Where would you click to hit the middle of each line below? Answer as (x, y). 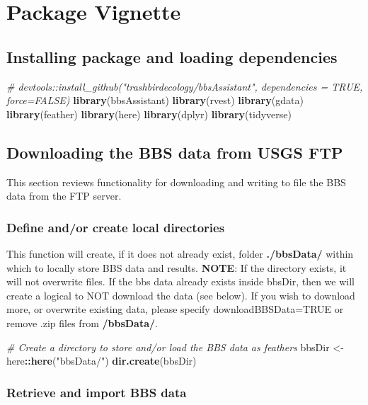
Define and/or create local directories (116, 227)
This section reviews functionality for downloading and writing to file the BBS (176, 182)
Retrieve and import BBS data (97, 392)
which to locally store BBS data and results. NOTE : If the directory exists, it (177, 267)
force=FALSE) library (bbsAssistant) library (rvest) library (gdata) (155, 100)
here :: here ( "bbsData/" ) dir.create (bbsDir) (102, 361)
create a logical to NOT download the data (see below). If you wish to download (181, 295)
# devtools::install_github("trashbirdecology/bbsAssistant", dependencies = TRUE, (185, 86)
